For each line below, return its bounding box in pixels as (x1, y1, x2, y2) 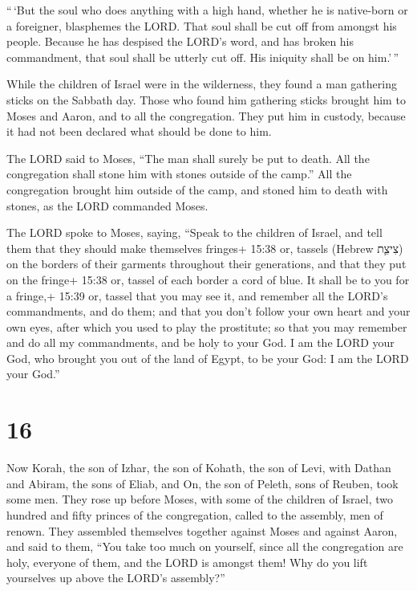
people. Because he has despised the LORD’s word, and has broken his (6, 33, 354, 50)
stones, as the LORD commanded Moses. (6, 197, 208, 214)
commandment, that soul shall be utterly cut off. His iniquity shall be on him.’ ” (6, 48, 399, 65)
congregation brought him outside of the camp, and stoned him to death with (6, 181, 388, 198)
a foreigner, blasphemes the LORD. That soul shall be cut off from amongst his (6, 17, 397, 34)
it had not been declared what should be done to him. (6, 123, 272, 140)
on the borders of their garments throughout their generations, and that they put (6, 255, 407, 272)
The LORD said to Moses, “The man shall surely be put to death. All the (6, 149, 370, 166)
